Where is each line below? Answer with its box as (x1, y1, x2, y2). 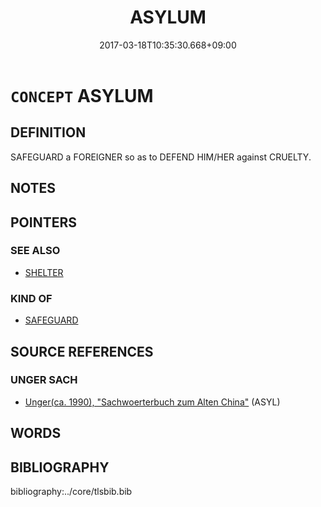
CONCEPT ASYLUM (10, 84, 154, 107)
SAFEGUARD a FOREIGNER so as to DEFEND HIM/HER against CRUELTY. (10, 151, 312, 163)
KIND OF (10, 291, 53, 305)
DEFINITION (10, 124, 87, 141)
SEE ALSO (10, 244, 61, 258)
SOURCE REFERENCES (10, 343, 154, 360)
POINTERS (10, 214, 78, 231)
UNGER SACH (10, 373, 78, 387)
